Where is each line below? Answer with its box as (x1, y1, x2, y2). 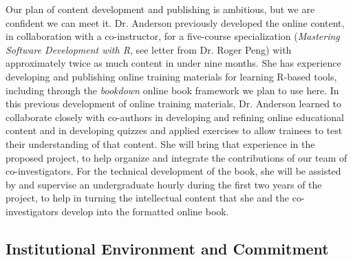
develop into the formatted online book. (61, 204, 229, 218)
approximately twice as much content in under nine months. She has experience (6, 56, 341, 70)
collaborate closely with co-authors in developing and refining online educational (6, 109, 344, 124)
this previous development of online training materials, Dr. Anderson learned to (6, 96, 342, 111)
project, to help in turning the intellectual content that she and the (6, 191, 290, 205)
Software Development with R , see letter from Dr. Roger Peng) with (6, 42, 292, 56)
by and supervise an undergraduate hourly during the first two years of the (6, 177, 322, 191)
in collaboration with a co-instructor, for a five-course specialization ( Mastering (6, 29, 340, 43)
